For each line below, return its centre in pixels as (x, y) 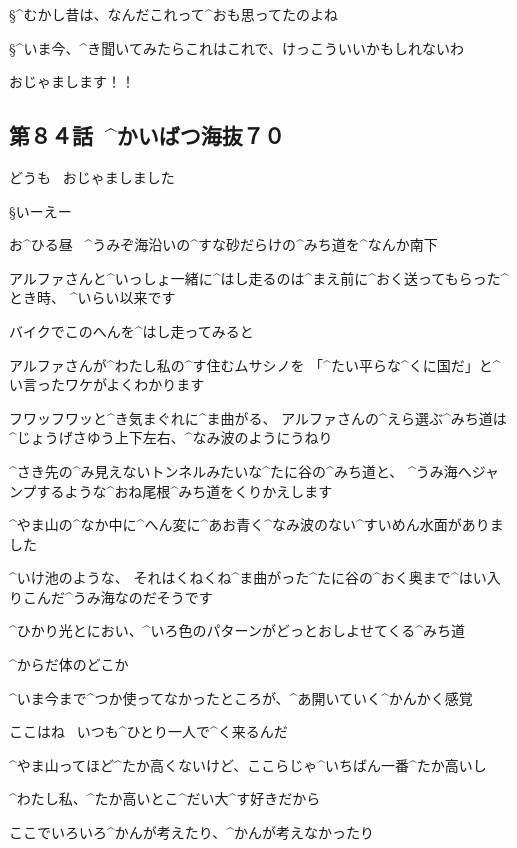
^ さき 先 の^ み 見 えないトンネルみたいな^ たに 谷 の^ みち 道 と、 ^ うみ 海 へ (240, 470)
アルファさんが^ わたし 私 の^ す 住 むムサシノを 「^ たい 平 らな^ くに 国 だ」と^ (255, 364)
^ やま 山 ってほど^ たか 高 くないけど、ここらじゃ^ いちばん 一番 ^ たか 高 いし (248, 764)
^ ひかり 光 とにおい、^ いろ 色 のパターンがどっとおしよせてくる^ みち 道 (237, 630)
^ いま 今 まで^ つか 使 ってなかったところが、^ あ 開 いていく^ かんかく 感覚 (241, 697)
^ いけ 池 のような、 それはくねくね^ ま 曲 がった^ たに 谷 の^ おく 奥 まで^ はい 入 (255, 577)
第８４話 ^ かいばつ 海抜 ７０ (147, 135)
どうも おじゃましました (92, 176)
